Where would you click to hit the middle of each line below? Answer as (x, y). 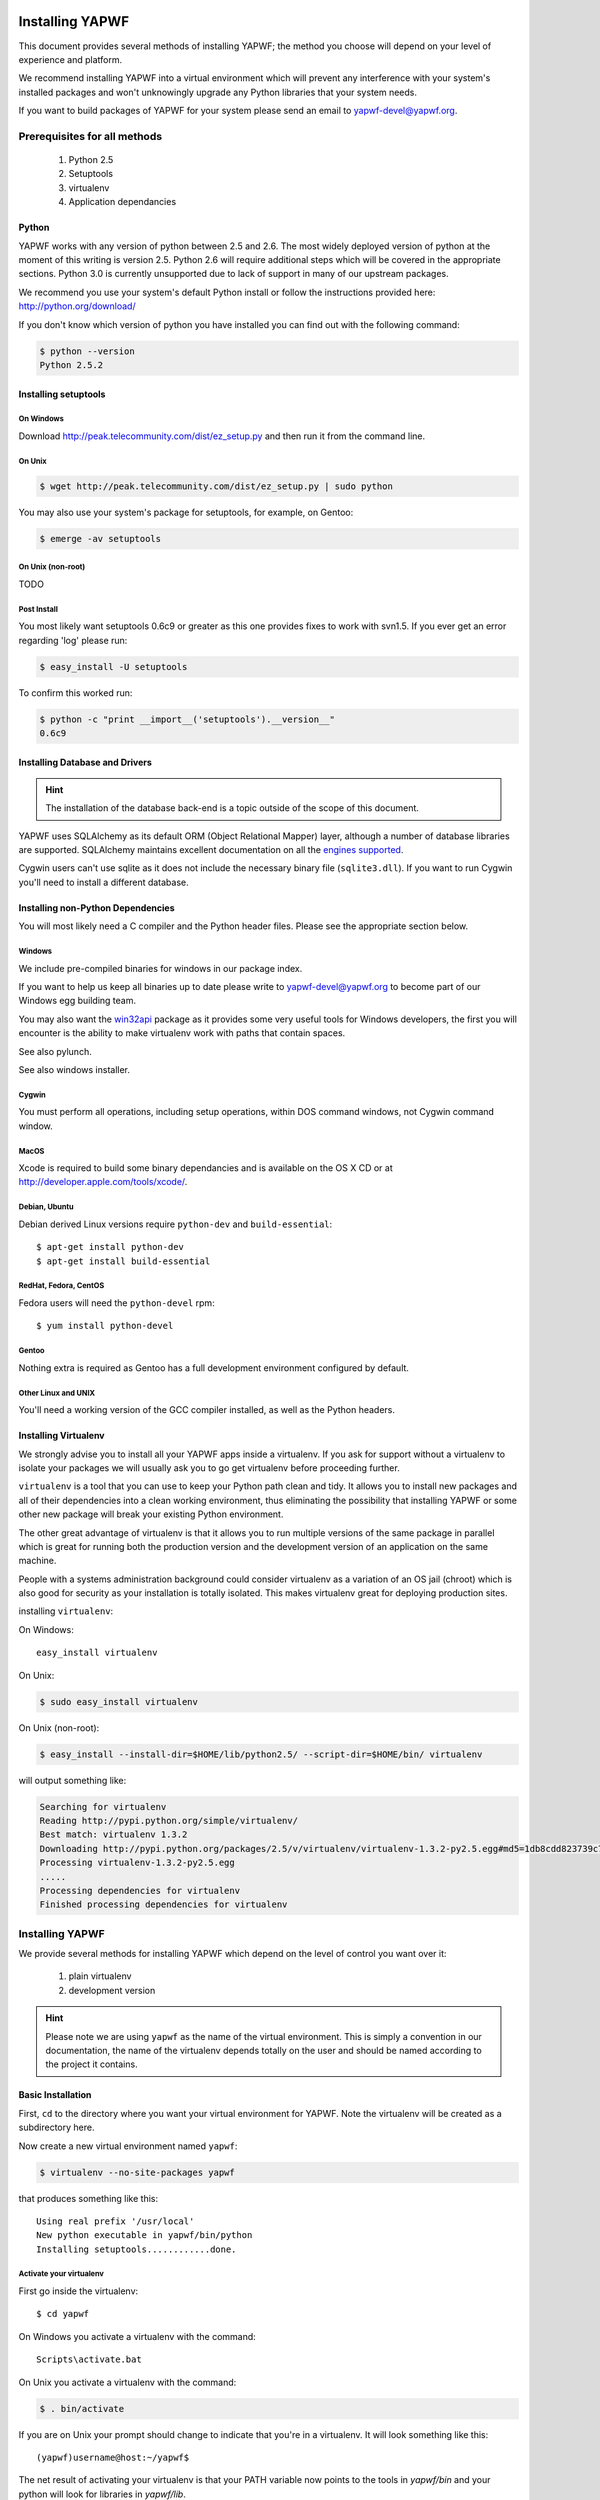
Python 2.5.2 (71, 364)
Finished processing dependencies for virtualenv (163, 1904)
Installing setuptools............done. (136, 2249)
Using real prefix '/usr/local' (115, 2221)
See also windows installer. (74, 1069)
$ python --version (87, 351)
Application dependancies (122, 202)
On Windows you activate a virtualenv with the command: (137, 2336)
